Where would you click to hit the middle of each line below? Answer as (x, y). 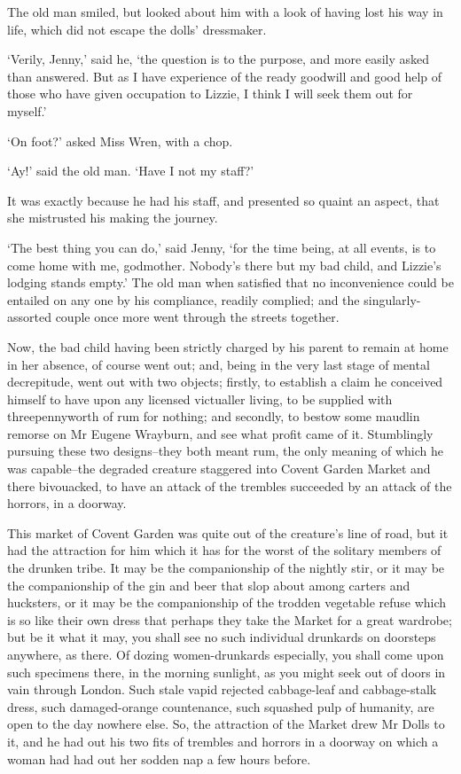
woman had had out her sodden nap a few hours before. (159, 758)
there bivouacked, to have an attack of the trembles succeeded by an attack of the (230, 485)
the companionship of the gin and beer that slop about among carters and (209, 585)
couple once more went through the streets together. (197, 317)
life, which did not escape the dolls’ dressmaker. (137, 29)
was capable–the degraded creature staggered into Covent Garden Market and (219, 469)
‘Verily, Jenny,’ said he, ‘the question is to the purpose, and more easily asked (219, 59)
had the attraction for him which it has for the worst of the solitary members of (224, 550)
